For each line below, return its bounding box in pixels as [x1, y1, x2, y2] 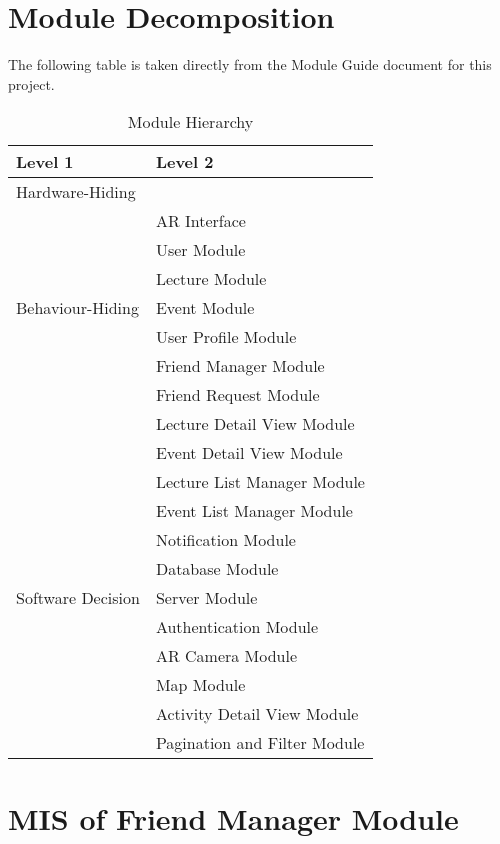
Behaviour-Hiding [16, 296, 139, 320]
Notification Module [155, 528, 296, 552]
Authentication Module [155, 615, 319, 639]
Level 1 [16, 150, 74, 174]
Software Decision [16, 586, 140, 610]
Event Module [155, 296, 255, 320]
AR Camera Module [155, 644, 298, 668]
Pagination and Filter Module [155, 731, 365, 755]
